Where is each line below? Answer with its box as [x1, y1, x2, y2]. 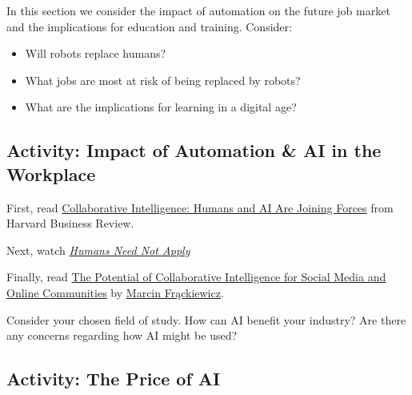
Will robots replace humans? [25, 45, 166, 62]
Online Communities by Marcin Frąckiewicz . [6, 284, 224, 300]
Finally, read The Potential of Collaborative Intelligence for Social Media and [6, 268, 386, 285]
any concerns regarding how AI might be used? [6, 327, 238, 344]
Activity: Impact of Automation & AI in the [6, 138, 382, 163]
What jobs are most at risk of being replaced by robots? [25, 71, 301, 88]
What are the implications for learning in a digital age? [25, 99, 297, 115]
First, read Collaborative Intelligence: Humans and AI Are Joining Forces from [6, 199, 394, 216]
